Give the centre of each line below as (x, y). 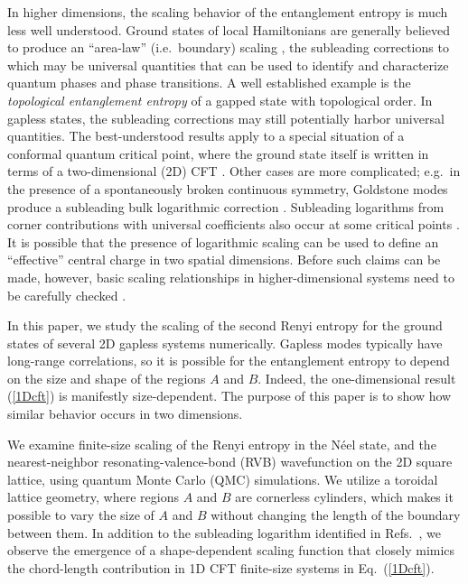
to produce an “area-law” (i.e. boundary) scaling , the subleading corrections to (228, 47)
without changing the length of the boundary (336, 515)
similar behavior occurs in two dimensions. (125, 414)
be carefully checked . (67, 295)
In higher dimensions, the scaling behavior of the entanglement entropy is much (228, 12)
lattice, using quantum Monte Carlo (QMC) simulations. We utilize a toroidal (223, 479)
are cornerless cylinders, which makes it (344, 497)
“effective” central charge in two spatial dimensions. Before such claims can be (224, 260)
